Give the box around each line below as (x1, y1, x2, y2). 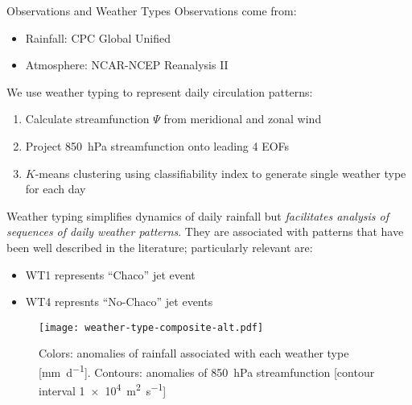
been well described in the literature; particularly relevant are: (6, 238, 313, 255)
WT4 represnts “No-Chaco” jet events (25, 293, 213, 310)
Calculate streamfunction (25, 110, 150, 127)
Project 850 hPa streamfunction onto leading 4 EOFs (25, 137, 290, 154)
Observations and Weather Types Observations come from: (6, 2, 297, 19)
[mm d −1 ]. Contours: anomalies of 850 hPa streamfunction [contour (39, 361, 375, 380)
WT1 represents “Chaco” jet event (25, 266, 196, 283)
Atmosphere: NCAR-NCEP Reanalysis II (25, 56, 229, 73)
